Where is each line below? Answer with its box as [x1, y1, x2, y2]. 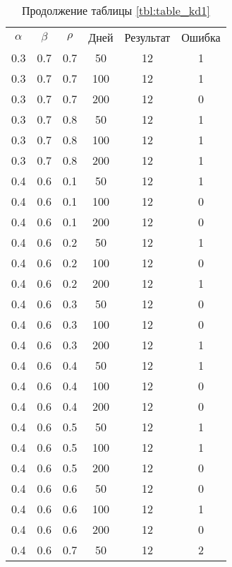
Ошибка [181, 29, 221, 45]
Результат [124, 29, 171, 45]
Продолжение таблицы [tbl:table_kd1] [21, 2, 210, 18]
